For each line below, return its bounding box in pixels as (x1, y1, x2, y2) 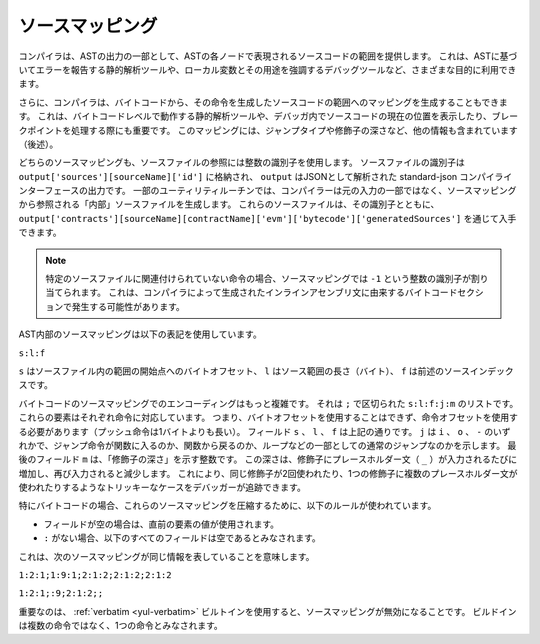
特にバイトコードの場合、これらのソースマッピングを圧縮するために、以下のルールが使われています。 (18, 500, 437, 512)
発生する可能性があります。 (71, 300, 185, 312)
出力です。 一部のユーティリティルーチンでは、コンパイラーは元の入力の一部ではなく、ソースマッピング (87, 185, 517, 197)
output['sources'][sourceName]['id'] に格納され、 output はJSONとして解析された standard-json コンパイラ (18, 170, 504, 182)
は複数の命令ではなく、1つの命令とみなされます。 (18, 620, 224, 632)
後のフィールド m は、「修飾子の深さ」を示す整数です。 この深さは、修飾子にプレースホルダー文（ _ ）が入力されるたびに (18, 453, 518, 465)
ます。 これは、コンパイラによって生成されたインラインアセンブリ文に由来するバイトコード (80, 286, 458, 299)
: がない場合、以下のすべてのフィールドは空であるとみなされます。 (43, 532, 322, 544)
